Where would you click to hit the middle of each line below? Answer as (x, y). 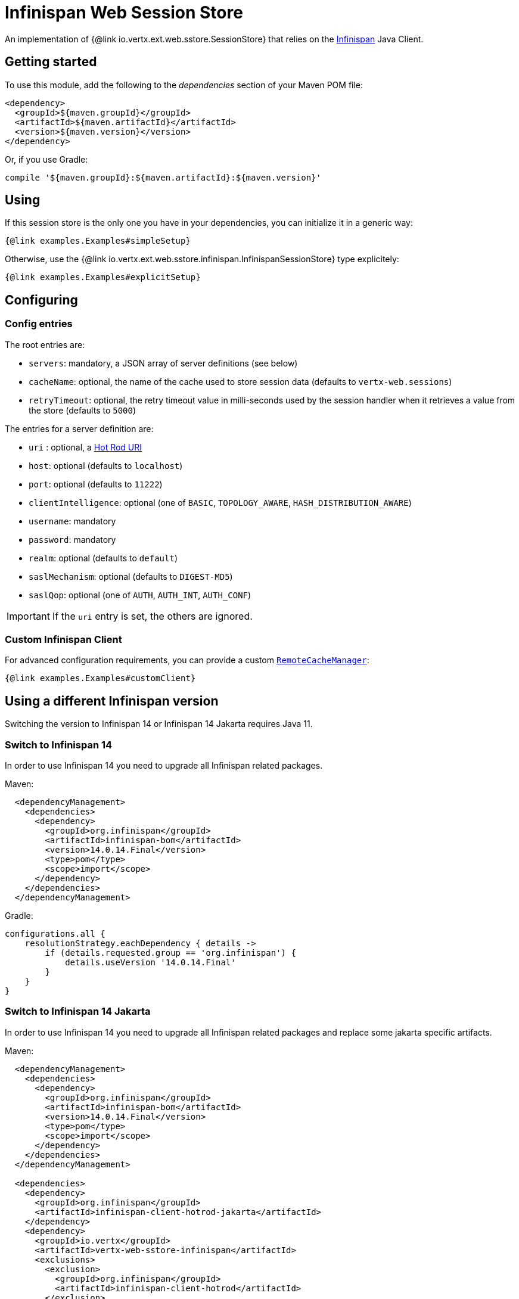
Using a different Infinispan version (112, 701)
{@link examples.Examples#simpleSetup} (98, 241)
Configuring (41, 300)
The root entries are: (45, 344)
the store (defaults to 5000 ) (83, 410)
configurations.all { (55, 934)
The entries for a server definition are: (79, 428)
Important (28, 616)
